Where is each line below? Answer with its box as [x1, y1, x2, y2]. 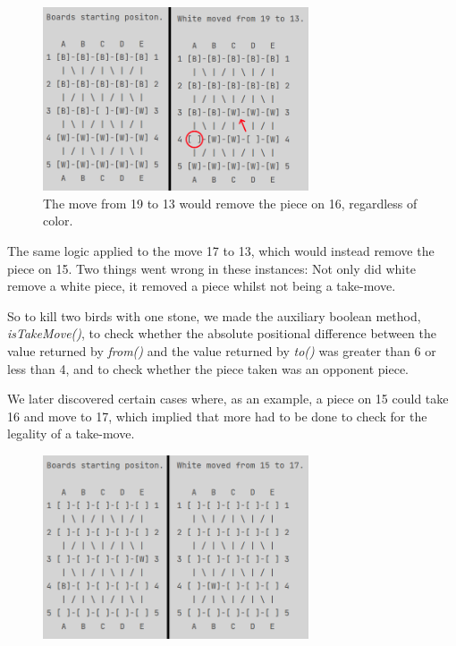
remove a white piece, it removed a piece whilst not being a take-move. [7, 276, 396, 295]
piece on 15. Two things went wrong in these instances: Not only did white [7, 259, 416, 277]
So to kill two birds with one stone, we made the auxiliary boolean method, [7, 306, 421, 325]
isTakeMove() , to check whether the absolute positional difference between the [7, 324, 436, 343]
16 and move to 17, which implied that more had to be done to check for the [7, 406, 427, 425]
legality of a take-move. [7, 424, 135, 443]
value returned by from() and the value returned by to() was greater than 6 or [7, 342, 436, 361]
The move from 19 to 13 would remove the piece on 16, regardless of [43, 193, 418, 212]
